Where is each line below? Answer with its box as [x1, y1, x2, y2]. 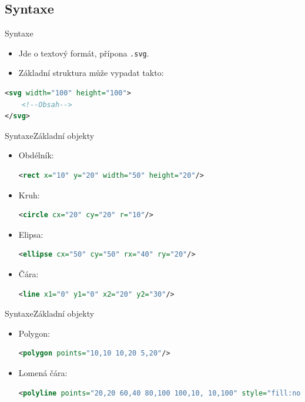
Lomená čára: [18, 366, 68, 378]
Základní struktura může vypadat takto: [18, 67, 164, 79]
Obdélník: [18, 149, 54, 161]
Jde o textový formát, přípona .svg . [18, 46, 149, 59]
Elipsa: [18, 228, 43, 240]
